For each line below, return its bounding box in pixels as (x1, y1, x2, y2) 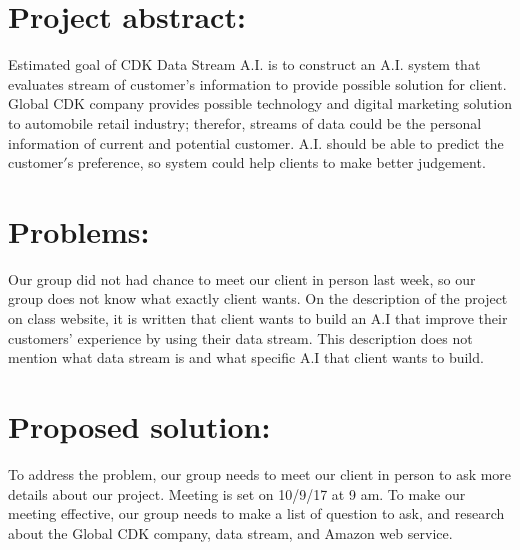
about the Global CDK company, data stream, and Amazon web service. (8, 522, 453, 543)
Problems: (8, 210, 150, 251)
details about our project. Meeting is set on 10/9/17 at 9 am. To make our (8, 483, 466, 504)
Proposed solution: (8, 405, 271, 446)
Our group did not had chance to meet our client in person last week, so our (8, 268, 476, 289)
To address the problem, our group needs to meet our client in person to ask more (8, 463, 512, 484)
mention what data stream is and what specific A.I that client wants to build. (8, 347, 484, 368)
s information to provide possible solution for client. (189, 73, 507, 94)
